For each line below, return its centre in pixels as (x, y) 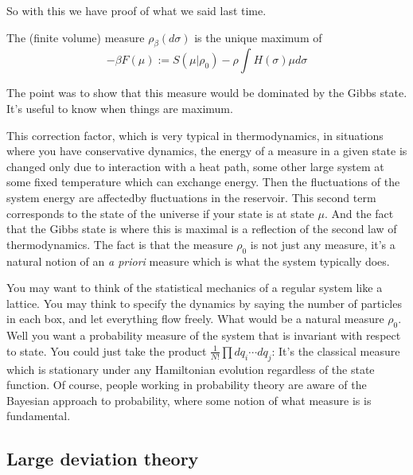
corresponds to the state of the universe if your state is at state (160, 213)
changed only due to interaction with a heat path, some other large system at (195, 166)
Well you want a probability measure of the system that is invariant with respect (204, 335)
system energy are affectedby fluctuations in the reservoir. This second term (191, 197)
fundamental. (39, 416)
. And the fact (359, 213)
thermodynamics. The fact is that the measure (120, 244)
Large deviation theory (103, 459)
